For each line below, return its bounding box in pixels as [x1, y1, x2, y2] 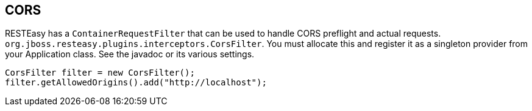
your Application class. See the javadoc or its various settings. [5, 49, 255, 60]
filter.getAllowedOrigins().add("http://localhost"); [5, 77, 267, 88]
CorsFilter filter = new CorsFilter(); [5, 68, 195, 78]
